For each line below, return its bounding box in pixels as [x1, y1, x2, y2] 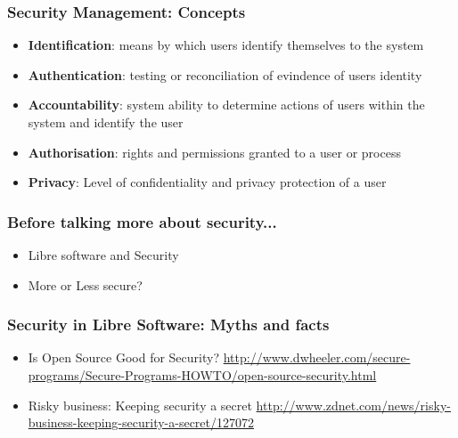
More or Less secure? [28, 275, 143, 294]
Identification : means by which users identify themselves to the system [28, 36, 424, 54]
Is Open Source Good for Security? [28, 348, 219, 367]
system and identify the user [28, 113, 184, 131]
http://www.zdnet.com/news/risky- [256, 395, 451, 414]
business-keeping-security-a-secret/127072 [28, 413, 254, 432]
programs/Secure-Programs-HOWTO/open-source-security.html [28, 366, 377, 384]
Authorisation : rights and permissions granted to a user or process [28, 142, 401, 161]
